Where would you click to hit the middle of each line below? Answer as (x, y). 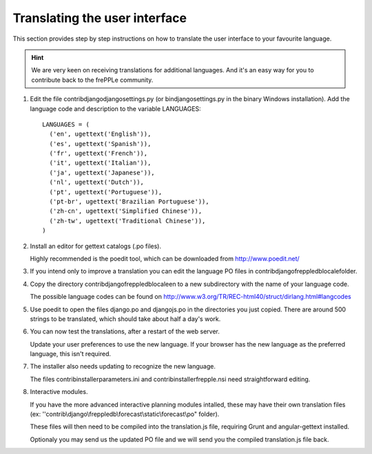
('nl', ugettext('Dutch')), (97, 182)
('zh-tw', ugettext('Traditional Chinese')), (127, 221)
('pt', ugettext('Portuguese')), (106, 192)
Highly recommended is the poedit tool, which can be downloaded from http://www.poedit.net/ (165, 258)
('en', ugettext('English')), (100, 134)
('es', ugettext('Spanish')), (100, 144)
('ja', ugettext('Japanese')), (102, 173)
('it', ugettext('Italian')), (100, 163)
